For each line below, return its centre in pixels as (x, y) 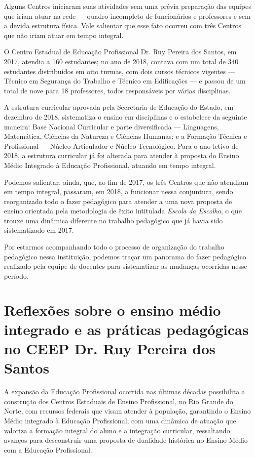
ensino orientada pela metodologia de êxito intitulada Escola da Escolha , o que (123, 211)
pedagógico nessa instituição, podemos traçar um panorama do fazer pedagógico (125, 256)
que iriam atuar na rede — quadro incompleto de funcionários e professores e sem (127, 16)
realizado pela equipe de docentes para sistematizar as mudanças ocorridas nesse (126, 266)
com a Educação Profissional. (48, 449)
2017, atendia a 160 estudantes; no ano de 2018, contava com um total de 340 (121, 61)
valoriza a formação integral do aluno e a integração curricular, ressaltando (117, 430)
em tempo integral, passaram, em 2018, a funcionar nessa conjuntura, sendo (119, 191)
